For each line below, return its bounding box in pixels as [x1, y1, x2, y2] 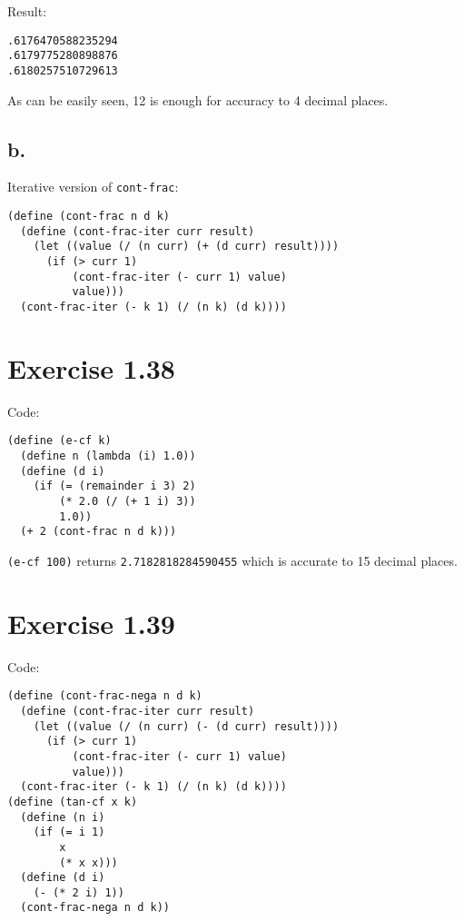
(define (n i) [20, 810, 105, 824]
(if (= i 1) [33, 826, 105, 839]
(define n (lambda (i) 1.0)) [20, 449, 196, 462]
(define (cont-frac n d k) [7, 210, 170, 223]
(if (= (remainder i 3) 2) [33, 480, 196, 493]
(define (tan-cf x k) [7, 795, 138, 808]
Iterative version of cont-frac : [7, 177, 179, 196]
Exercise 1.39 [7, 604, 175, 641]
